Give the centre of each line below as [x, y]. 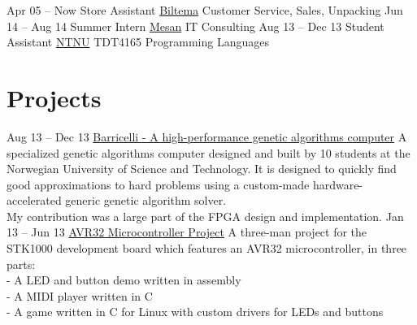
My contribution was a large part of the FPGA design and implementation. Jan [205, 216]
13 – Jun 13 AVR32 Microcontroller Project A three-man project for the [187, 232]
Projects [54, 97]
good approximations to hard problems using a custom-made [158, 184]
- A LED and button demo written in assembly [124, 280]
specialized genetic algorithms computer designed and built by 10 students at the [208, 152]
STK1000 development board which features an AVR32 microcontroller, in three [207, 248]
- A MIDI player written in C [80, 295]
